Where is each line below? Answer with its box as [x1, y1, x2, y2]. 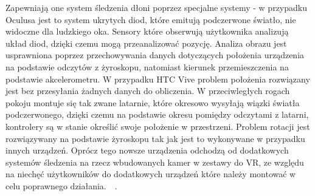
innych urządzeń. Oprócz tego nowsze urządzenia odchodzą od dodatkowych [5, 144, 289, 157]
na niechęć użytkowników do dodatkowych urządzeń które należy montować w [5, 167, 296, 180]
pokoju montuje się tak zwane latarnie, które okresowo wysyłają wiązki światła [5, 96, 300, 109]
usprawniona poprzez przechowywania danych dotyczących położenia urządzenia [5, 49, 305, 61]
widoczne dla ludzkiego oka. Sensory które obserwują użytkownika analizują [5, 25, 289, 38]
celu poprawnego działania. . [5, 179, 117, 192]
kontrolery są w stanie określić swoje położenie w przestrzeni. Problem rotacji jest [5, 120, 310, 132]
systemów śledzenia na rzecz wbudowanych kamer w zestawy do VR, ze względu [5, 155, 304, 168]
